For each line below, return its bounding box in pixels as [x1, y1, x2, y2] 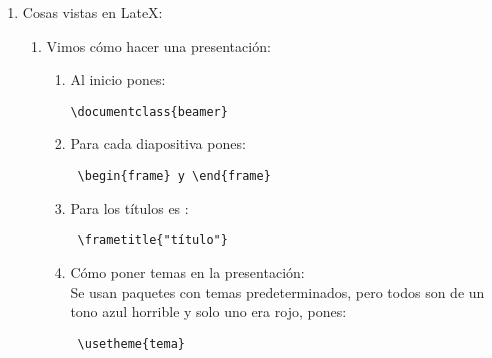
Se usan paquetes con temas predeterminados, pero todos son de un [70, 281, 485, 302]
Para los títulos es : [70, 197, 189, 218]
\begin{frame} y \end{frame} [77, 169, 271, 184]
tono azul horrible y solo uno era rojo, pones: [70, 301, 347, 322]
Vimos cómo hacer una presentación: [46, 35, 271, 56]
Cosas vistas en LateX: [22, 2, 163, 22]
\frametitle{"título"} [77, 233, 228, 248]
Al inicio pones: [70, 69, 166, 90]
